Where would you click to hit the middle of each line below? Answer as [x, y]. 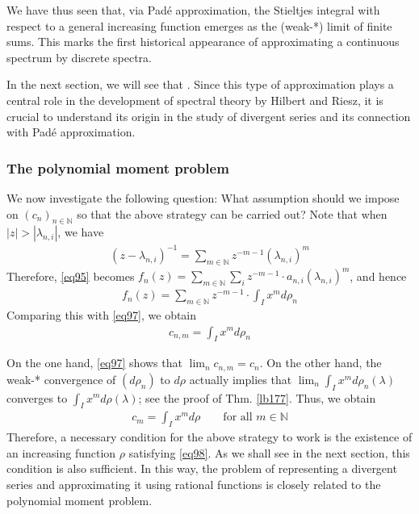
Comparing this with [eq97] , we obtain [102, 314]
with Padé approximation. [71, 132]
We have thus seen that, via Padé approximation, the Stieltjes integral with [193, 10]
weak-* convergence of [61, 379]
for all [238, 418]
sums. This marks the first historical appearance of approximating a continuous [203, 42]
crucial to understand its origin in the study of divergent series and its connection [209, 116]
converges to [37, 397]
